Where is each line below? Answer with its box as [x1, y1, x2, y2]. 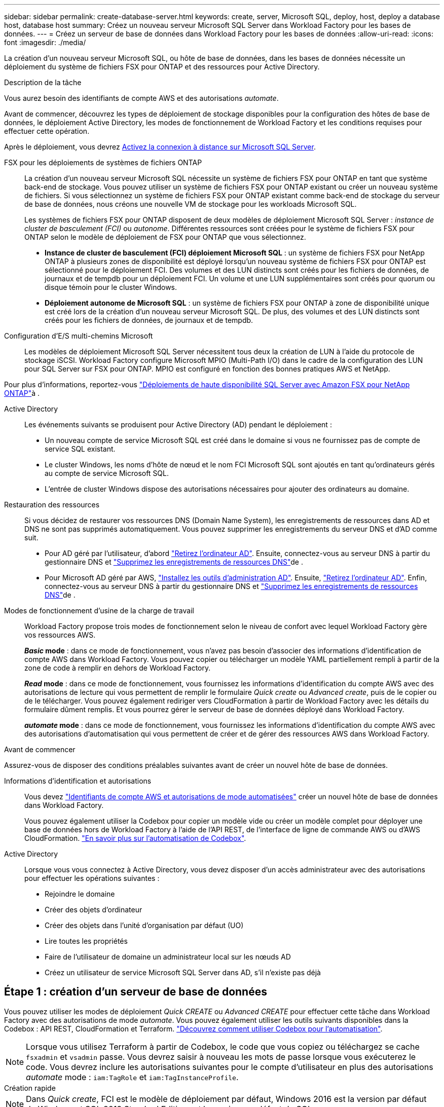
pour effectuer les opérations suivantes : [24, 874, 160, 882]
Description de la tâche [4, 78, 82, 87]
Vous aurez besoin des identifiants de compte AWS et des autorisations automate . [4, 94, 279, 102]
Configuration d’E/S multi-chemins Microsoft [4, 331, 153, 340]
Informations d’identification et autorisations [4, 777, 152, 785]
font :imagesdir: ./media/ [4, 38, 86, 47]
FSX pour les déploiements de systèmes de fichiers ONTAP [4, 158, 202, 167]
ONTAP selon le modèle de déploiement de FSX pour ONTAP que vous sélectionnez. [24, 233, 306, 241]
